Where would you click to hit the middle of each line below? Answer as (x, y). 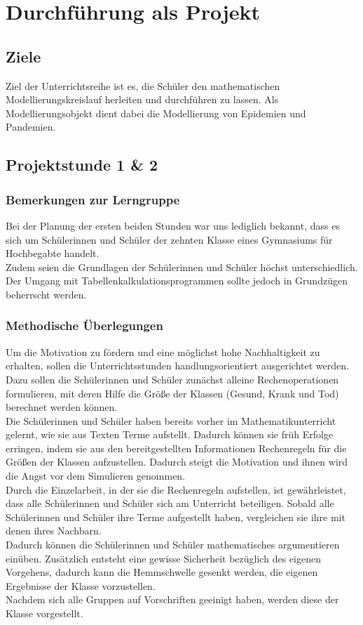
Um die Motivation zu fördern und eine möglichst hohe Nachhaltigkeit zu (163, 351)
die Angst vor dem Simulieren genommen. (96, 476)
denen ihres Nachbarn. (54, 531)
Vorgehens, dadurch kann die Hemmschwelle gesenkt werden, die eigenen (162, 572)
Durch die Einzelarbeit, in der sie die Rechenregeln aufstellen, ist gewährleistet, (176, 489)
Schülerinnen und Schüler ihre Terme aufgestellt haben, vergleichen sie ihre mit (176, 517)
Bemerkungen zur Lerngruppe (93, 199)
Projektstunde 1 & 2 (82, 165)
